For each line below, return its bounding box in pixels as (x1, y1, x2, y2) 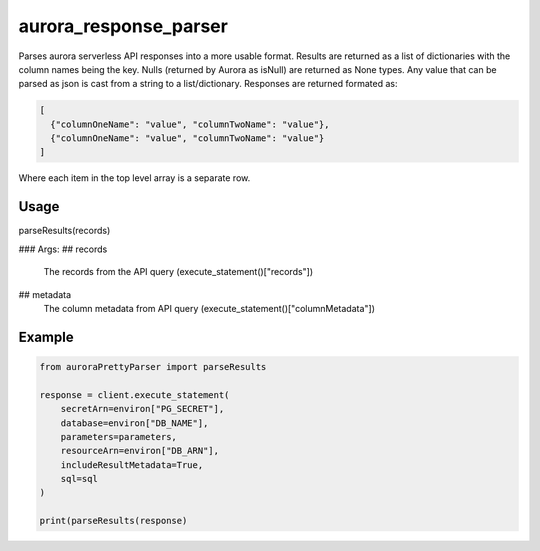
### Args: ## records (18, 243, 108, 255)
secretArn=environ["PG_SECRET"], (60, 403, 225, 415)
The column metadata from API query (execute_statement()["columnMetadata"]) (43, 302, 375, 314)
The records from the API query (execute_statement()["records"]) (43, 266, 314, 278)
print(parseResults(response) (39, 515, 188, 527)
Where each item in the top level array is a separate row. (18, 172, 251, 184)
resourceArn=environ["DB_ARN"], (60, 445, 220, 457)
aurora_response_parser (18, 15, 229, 37)
